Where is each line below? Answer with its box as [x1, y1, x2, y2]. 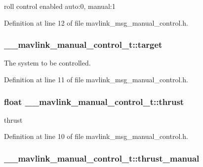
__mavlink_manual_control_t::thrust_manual [4, 152, 200, 164]
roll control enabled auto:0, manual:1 [4, 1, 116, 11]
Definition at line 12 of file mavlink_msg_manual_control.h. [4, 17, 188, 28]
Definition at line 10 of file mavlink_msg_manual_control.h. [4, 131, 188, 141]
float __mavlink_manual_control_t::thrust [4, 95, 184, 107]
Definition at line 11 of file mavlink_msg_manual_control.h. [4, 74, 188, 84]
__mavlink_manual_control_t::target [4, 38, 162, 51]
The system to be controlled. [4, 58, 91, 68]
